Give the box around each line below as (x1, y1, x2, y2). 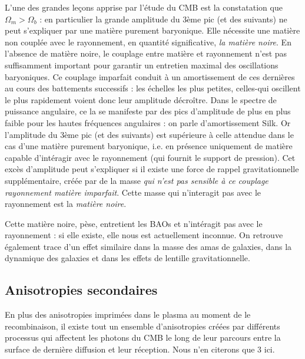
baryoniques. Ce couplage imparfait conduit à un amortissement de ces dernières (5, 70, 295, 83)
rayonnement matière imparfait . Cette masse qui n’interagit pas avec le (5, 186, 261, 198)
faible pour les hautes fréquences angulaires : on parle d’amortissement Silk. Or (5, 116, 291, 129)
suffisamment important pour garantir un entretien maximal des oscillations (5, 58, 279, 71)
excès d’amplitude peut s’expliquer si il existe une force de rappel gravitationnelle (5, 163, 299, 175)
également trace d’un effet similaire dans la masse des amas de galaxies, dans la (5, 240, 292, 252)
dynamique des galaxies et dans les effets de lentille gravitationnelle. (5, 252, 250, 264)
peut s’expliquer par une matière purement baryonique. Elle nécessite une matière (5, 24, 300, 37)
